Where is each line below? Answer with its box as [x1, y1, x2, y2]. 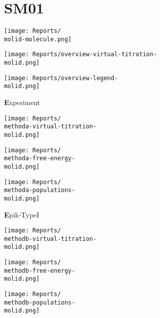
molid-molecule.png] [4, 35, 72, 43]
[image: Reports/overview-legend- [4, 74, 118, 82]
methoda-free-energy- [4, 155, 76, 162]
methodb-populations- [4, 299, 76, 306]
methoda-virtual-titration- [4, 123, 97, 130]
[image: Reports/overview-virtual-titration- [4, 51, 157, 58]
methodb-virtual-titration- [4, 235, 97, 242]
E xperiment [4, 97, 40, 107]
